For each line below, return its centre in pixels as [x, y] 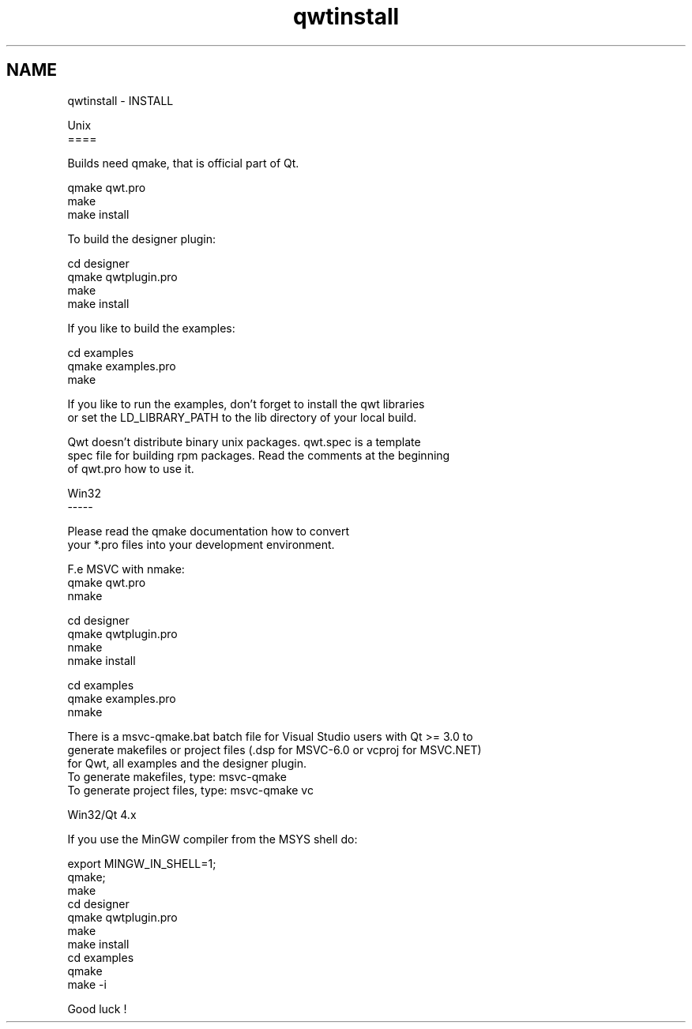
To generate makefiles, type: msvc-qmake [177, 776]
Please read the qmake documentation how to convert [209, 531]
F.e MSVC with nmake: [126, 569]
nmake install [102, 660]
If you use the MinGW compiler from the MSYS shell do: [212, 839]
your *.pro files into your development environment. [201, 544]
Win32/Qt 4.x [102, 814]
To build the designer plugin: [142, 238]
